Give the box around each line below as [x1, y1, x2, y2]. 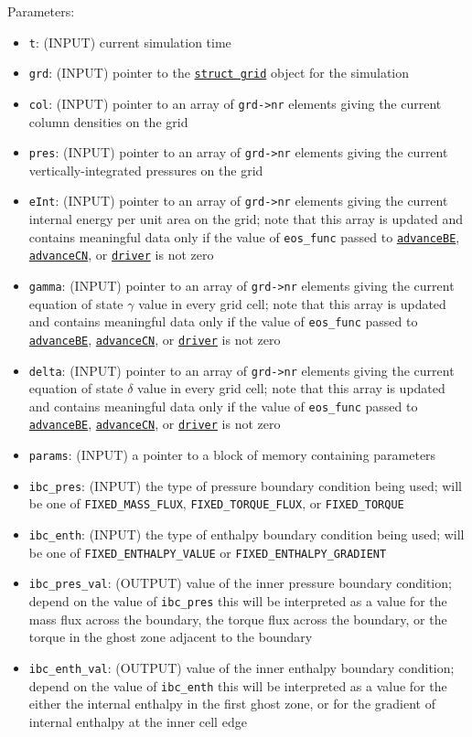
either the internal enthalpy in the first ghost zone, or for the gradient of [28, 694, 435, 713]
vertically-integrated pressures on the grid [28, 160, 263, 179]
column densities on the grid [28, 112, 188, 131]
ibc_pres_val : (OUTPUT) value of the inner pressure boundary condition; [28, 573, 452, 593]
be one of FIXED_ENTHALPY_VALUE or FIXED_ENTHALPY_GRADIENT [28, 542, 387, 561]
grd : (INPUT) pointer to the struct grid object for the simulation [28, 63, 410, 82]
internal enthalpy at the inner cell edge [28, 711, 247, 731]
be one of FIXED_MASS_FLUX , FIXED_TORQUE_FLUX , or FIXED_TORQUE [28, 494, 404, 513]
